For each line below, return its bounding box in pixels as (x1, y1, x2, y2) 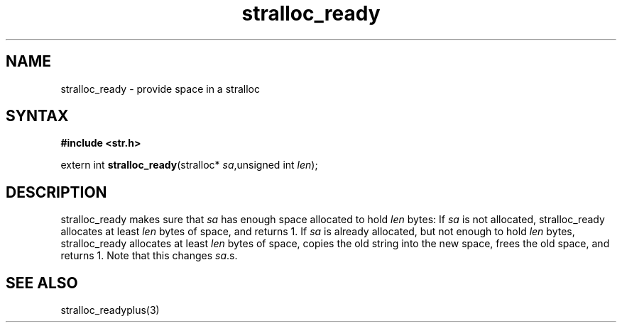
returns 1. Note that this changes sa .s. (60, 249, 238, 262)
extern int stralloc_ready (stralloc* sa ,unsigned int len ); (60, 159, 318, 171)
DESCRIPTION (6, 183, 107, 201)
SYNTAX (6, 107, 69, 125)
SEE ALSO (6, 273, 78, 292)
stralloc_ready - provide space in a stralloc (60, 82, 260, 95)
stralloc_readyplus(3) (60, 304, 160, 317)
